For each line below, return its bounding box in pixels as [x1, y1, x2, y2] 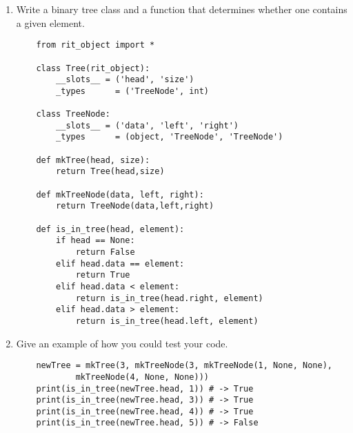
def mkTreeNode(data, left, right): [36, 189, 204, 200]
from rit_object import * [36, 40, 155, 50]
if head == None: [56, 235, 135, 246]
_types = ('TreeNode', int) [56, 86, 209, 96]
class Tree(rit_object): [36, 63, 150, 73]
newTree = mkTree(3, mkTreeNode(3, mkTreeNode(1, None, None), [36, 360, 332, 371]
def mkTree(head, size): [36, 155, 150, 165]
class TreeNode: [36, 109, 110, 119]
